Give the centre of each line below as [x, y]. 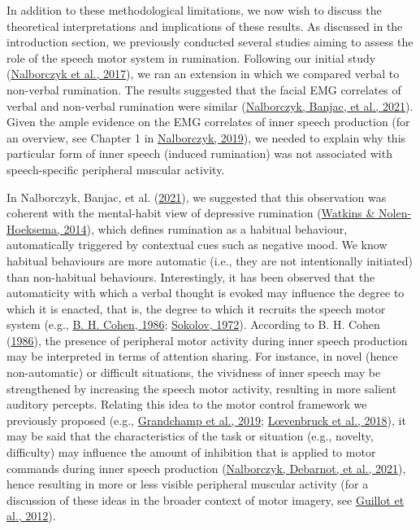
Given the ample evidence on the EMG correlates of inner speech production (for [208, 122]
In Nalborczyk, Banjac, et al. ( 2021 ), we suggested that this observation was [197, 197]
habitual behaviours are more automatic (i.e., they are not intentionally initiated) [210, 260]
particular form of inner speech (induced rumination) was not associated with [199, 153]
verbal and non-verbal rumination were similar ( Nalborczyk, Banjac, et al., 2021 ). [210, 105]
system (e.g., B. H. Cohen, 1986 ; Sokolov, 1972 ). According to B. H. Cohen [193, 324]
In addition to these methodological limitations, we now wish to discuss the [194, 10]
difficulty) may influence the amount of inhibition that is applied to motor [191, 452]
